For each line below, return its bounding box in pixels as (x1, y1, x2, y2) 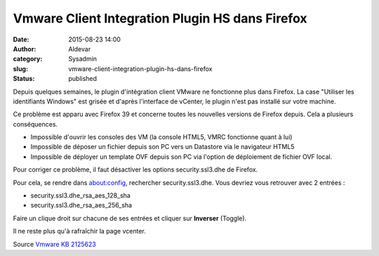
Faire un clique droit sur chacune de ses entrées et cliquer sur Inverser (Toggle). (13, 214, 247, 222)
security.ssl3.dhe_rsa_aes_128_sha (30, 191, 131, 200)
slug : (13, 64, 28, 73)
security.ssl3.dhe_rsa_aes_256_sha (30, 201, 133, 210)
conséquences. (13, 120, 58, 128)
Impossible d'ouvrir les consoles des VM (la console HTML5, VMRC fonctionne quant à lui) (30, 133, 293, 141)
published (68, 75, 98, 83)
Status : (13, 75, 35, 83)
